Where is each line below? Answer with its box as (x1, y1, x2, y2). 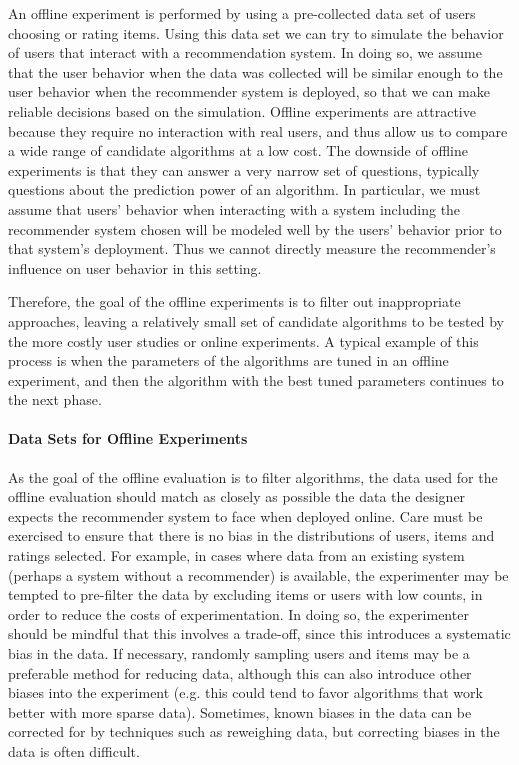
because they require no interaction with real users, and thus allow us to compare (8, 120, 508, 141)
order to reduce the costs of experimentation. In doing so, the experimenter (8, 603, 469, 624)
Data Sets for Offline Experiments (8, 428, 248, 449)
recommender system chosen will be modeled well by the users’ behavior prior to (8, 218, 502, 239)
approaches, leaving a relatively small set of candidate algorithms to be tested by (8, 310, 504, 331)
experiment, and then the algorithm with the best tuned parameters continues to (8, 369, 504, 390)
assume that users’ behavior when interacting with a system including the (8, 198, 461, 219)
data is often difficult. (8, 740, 140, 761)
